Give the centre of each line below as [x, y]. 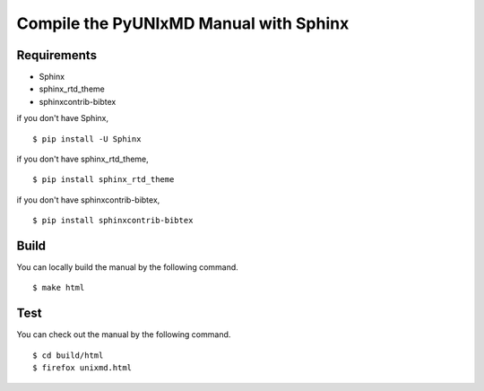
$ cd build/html [68, 355]
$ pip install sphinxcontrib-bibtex [113, 221]
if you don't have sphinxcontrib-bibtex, [88, 200]
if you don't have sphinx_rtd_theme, [83, 159]
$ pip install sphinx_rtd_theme [104, 180]
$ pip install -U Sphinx [87, 139]
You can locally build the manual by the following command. [128, 267]
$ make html [59, 288]
